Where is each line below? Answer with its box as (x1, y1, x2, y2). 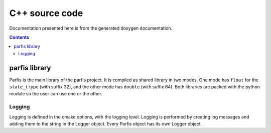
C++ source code (9, 8, 83, 19)
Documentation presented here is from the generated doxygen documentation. (9, 25, 173, 31)
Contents (9, 34, 30, 40)
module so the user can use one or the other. (9, 91, 102, 97)
